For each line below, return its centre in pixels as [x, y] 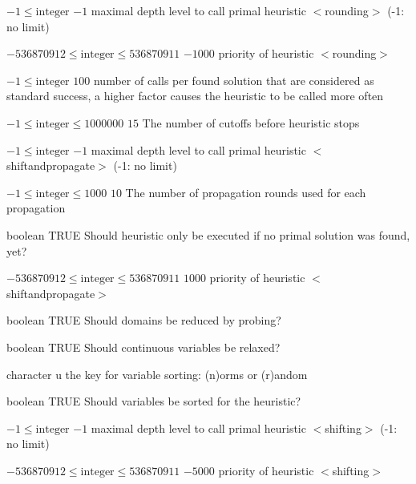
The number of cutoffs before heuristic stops [251, 122]
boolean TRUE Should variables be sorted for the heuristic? [154, 401]
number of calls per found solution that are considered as [234, 80]
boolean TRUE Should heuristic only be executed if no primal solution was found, [208, 234]
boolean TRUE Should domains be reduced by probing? [144, 320]
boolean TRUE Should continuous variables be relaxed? [143, 347]
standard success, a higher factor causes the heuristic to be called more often [195, 96]
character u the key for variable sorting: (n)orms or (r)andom [157, 374]
